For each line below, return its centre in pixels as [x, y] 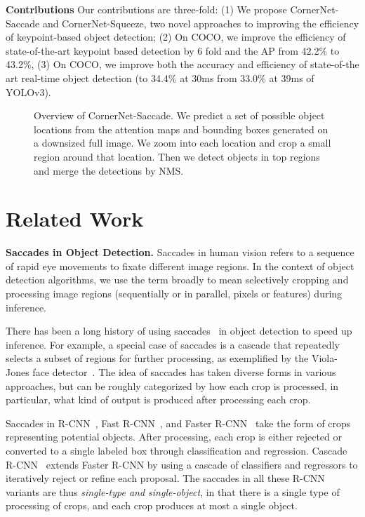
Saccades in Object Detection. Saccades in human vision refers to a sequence [180, 252]
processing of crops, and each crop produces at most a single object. [152, 505]
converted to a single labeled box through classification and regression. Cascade [177, 450]
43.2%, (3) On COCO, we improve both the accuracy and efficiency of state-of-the [182, 64]
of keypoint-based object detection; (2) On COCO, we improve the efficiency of [176, 37]
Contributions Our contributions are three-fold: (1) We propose [146, 9]
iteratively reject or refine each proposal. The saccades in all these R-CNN [165, 478]
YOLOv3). [28, 92]
